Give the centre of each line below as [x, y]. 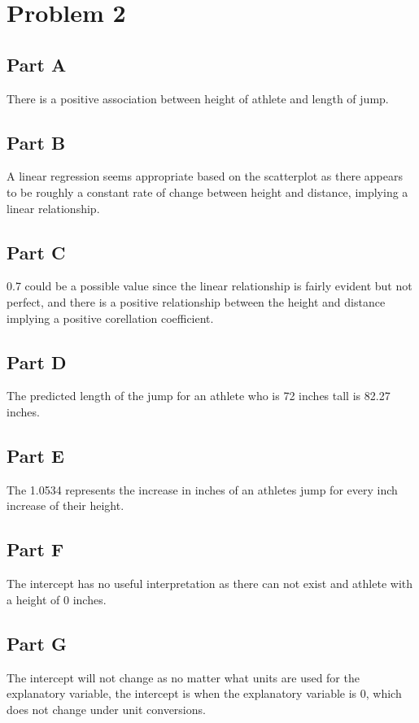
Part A [37, 64]
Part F [35, 549]
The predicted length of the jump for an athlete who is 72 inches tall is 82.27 [199, 396]
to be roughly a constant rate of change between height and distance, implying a [207, 192]
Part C [36, 252]
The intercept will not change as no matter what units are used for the [183, 677]
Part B [36, 142]
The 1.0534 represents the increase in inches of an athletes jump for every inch [202, 489]
